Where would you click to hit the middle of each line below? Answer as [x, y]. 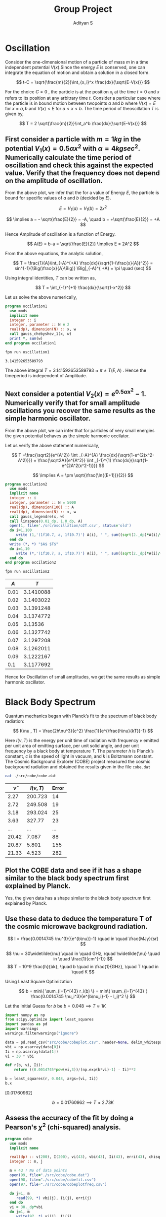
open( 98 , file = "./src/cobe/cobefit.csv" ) [53, 1180]
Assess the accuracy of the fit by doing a [69, 1118]
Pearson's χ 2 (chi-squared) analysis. [63, 1127]
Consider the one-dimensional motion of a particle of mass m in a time [77, 62]
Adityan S [83, 23]
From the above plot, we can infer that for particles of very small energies [80, 430]
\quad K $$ [83, 972]
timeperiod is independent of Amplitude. [46, 375]
